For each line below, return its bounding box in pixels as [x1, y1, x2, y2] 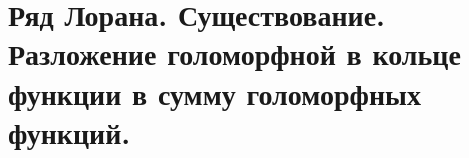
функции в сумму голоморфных [8, 72, 421, 113]
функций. [8, 111, 131, 152]
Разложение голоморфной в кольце [8, 33, 461, 74]
